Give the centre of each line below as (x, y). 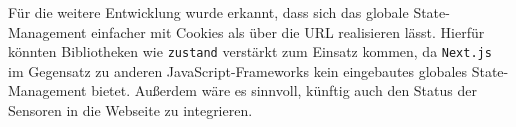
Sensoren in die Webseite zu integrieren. (130, 110)
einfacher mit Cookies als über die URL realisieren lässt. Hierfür (288, 31)
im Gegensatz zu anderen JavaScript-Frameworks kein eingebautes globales (238, 70)
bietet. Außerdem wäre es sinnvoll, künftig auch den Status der (284, 90)
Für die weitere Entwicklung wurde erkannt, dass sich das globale (208, 12)
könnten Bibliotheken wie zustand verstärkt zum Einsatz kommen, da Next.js (250, 51)
